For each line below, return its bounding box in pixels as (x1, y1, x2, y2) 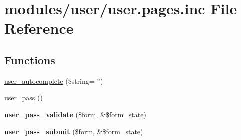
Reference (4, 18, 74, 38)
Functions (4, 52, 55, 67)
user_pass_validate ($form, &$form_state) (4, 109, 146, 119)
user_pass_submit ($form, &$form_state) (4, 126, 143, 136)
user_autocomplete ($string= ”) (4, 75, 103, 86)
